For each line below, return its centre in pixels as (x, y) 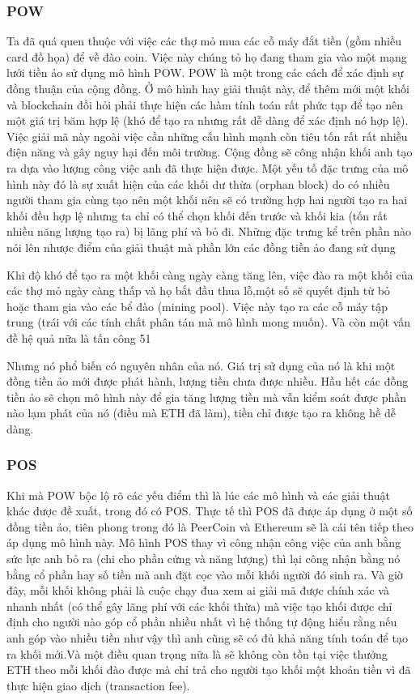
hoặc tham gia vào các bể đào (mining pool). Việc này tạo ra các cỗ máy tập (197, 306)
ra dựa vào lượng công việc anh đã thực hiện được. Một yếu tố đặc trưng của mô (208, 167)
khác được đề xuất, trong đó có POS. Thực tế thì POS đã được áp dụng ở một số (210, 511)
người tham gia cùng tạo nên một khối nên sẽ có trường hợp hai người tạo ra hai (207, 200)
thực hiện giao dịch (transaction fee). (98, 685)
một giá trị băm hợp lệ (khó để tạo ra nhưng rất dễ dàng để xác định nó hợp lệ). (208, 120)
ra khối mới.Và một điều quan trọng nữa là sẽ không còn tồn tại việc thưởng (197, 653)
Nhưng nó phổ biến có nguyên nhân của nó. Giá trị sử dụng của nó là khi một (201, 365)
